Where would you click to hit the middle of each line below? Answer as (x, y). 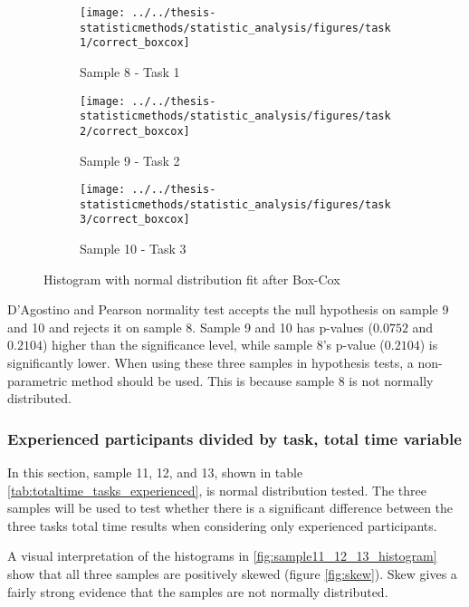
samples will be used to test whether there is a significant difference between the (230, 508)
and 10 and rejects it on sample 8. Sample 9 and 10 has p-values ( (190, 327)
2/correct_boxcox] (135, 131)
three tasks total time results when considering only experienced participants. (222, 525)
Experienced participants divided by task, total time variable (234, 438)
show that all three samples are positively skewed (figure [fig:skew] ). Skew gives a (232, 574)
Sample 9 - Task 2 (130, 160)
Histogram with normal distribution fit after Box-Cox (192, 279)
